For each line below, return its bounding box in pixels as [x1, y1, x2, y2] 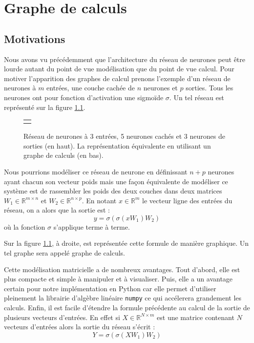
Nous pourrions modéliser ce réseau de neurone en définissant [4, 166, 188, 176]
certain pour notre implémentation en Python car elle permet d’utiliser [4, 283, 216, 293]
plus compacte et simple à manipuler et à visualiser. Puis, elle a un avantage [4, 274, 233, 284]
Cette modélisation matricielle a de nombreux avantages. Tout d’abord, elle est [4, 264, 240, 274]
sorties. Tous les [186, 83, 233, 93]
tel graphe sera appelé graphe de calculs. [4, 248, 125, 258]
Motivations [4, 31, 65, 46]
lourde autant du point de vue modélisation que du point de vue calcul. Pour [4, 64, 234, 74]
